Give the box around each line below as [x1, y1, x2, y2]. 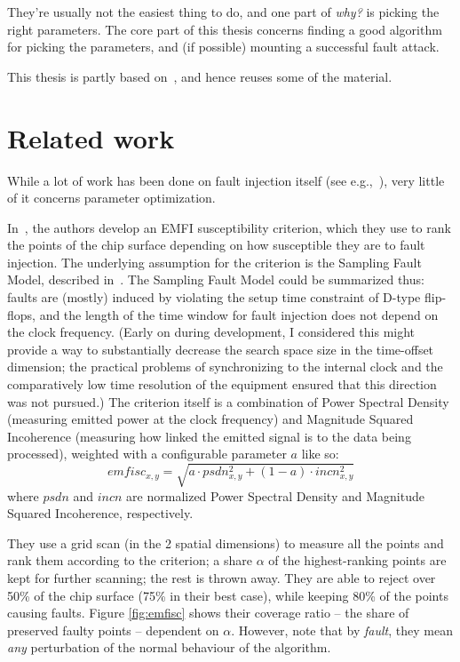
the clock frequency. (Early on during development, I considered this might [7, 323, 416, 341]
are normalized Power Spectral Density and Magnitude [126, 486, 424, 505]
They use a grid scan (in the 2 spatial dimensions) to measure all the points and [7, 533, 444, 552]
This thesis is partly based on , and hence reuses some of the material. [7, 67, 393, 85]
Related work [7, 119, 175, 156]
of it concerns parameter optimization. [7, 188, 216, 207]
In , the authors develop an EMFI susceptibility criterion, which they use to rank [7, 218, 451, 236]
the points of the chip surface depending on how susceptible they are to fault [7, 235, 425, 254]
